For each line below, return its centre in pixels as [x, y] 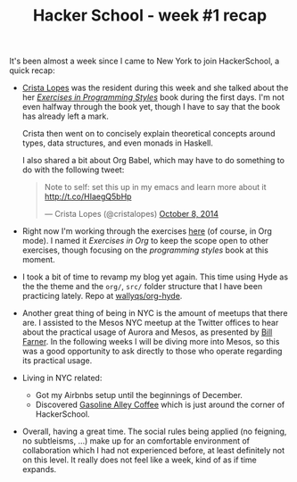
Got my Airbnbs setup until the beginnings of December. [139, 395]
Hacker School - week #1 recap [150, 16]
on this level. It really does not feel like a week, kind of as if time [139, 460]
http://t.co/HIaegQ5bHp [88, 196]
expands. [39, 470]
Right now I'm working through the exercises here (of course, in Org [147, 231]
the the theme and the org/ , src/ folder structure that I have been [142, 287]
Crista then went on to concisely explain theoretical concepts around [148, 134]
